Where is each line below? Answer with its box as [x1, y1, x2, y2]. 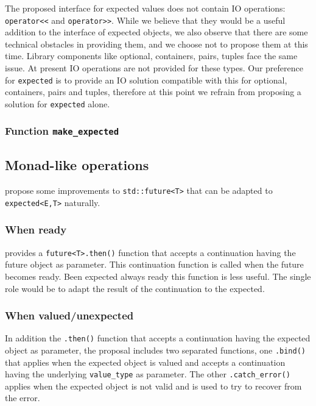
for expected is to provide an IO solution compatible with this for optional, [5, 73, 287, 86]
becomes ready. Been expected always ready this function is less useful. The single [5, 269, 311, 282]
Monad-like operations [5, 155, 149, 174]
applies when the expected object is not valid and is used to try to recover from [5, 379, 302, 392]
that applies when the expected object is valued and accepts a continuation [5, 355, 286, 368]
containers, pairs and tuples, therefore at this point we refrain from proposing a [5, 85, 301, 98]
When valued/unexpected [5, 308, 134, 323]
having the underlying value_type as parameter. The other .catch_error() [5, 368, 290, 380]
